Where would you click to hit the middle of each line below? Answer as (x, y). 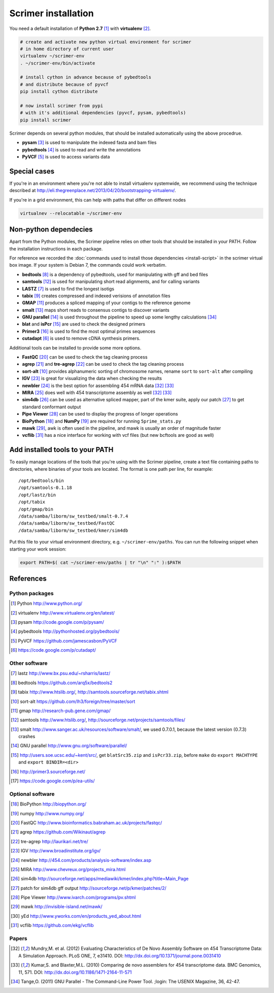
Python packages (31, 593)
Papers (18, 939)
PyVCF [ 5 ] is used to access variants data (66, 156)
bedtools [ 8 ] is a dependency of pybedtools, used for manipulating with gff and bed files (115, 274)
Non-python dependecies (51, 229)
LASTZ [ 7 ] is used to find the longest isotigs (68, 289)
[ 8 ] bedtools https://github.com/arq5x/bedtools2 (62, 683)
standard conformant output (52, 407)
